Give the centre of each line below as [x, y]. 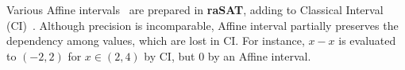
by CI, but [170, 55]
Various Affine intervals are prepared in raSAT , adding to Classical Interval [195, 9]
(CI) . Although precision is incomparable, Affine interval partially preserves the [202, 25]
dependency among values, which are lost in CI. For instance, [156, 41]
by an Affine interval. [259, 55]
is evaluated [367, 41]
